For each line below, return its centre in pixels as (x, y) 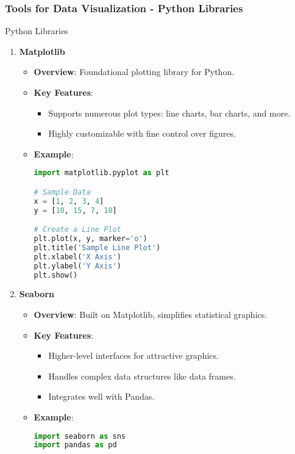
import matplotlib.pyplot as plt (101, 173)
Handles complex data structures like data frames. (142, 376)
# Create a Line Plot (77, 230)
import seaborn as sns (80, 436)
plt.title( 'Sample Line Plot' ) (97, 247)
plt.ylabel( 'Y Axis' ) (77, 266)
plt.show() (56, 275)
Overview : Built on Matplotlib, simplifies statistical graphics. (151, 315)
